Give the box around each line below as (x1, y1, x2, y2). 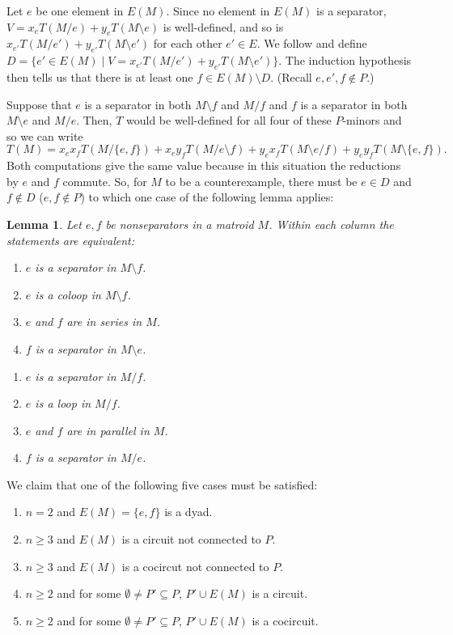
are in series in (66, 313, 142, 330)
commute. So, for (62, 172, 147, 189)
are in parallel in (66, 421, 150, 438)
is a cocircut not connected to (121, 557, 269, 574)
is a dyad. (164, 503, 213, 520)
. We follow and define (256, 35, 367, 52)
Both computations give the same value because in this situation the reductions (6, 157, 401, 174)
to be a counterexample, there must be (165, 172, 358, 189)
